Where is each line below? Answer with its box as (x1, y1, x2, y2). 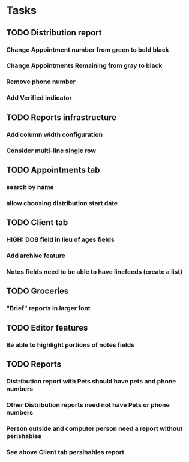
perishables (6, 431, 42, 440)
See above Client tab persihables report (6, 448, 125, 456)
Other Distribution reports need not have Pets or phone (6, 400, 170, 409)
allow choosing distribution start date (6, 199, 118, 207)
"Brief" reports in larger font (6, 304, 91, 313)
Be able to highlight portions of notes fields (6, 340, 135, 349)
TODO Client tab (6, 217, 68, 228)
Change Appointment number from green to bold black (6, 46, 169, 54)
